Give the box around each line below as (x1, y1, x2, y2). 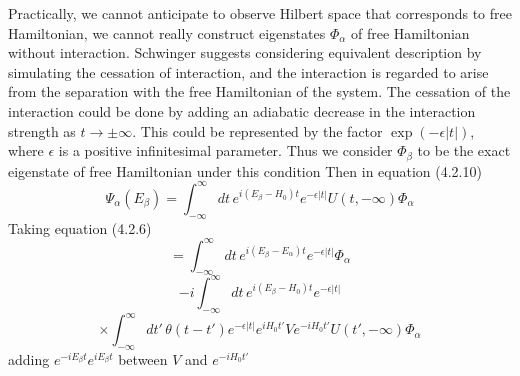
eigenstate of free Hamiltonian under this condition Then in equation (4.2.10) (8, 160, 482, 181)
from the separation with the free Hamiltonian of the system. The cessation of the (8, 81, 511, 102)
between (118, 348, 168, 369)
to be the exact (417, 140, 511, 161)
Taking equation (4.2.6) (8, 217, 152, 238)
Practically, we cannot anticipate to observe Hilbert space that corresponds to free (8, 3, 512, 23)
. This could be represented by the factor (132, 120, 383, 141)
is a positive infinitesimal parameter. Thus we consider (58, 140, 393, 161)
